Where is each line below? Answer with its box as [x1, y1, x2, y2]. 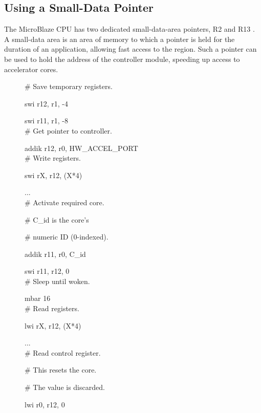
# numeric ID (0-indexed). [25, 231, 108, 242]
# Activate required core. [25, 197, 104, 207]
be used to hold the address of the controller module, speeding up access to [4, 53, 240, 64]
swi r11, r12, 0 [25, 266, 70, 276]
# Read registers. [25, 303, 79, 314]
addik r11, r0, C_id [25, 248, 86, 259]
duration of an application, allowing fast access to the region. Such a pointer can [4, 44, 257, 54]
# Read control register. [25, 347, 101, 358]
